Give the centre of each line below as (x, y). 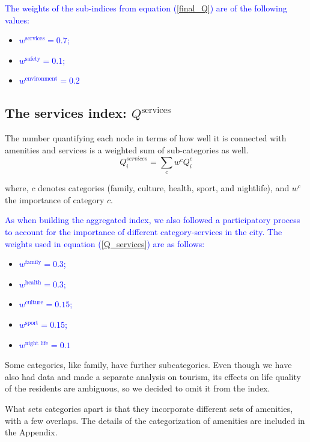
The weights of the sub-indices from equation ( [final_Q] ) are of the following (146, 8)
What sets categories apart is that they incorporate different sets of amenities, (149, 408)
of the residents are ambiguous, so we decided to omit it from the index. (138, 388)
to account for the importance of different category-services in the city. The (144, 232)
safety (32, 59)
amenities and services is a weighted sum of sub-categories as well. (127, 149)
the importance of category (55, 199)
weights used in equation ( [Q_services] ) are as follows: (105, 243)
